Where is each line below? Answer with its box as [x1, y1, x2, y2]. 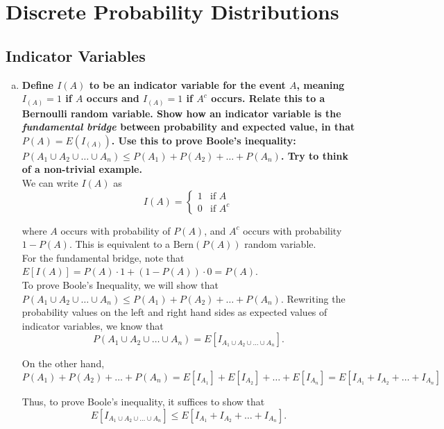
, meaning [296, 77, 345, 92]
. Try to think [280, 148, 348, 162]
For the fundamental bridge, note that [22, 250, 185, 264]
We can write [22, 176, 78, 190]
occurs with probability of [60, 223, 171, 237]
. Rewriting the [280, 291, 345, 305]
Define [22, 77, 53, 92]
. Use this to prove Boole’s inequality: [111, 133, 296, 147]
